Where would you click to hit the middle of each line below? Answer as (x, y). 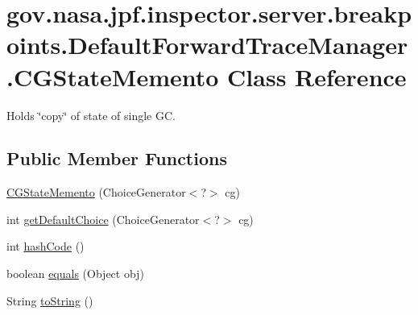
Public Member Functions (117, 158)
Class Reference (317, 76)
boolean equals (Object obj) (75, 274)
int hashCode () (46, 246)
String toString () (50, 300)
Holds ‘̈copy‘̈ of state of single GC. (91, 115)
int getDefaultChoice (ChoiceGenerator (103, 219)
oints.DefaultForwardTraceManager (207, 45)
